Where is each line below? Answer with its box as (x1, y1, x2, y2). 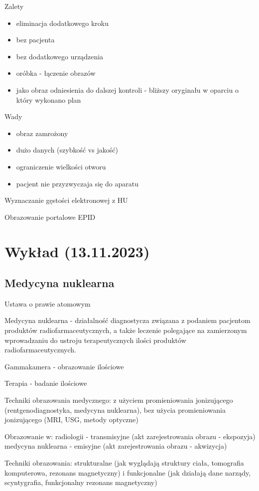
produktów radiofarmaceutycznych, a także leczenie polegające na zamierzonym (4, 325, 247, 335)
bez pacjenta (16, 34, 55, 45)
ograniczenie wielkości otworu (16, 161, 106, 171)
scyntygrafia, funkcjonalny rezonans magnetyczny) (4, 477, 157, 488)
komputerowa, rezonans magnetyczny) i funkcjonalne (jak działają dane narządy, (4, 467, 251, 478)
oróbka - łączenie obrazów (16, 68, 96, 78)
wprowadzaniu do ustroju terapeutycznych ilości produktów (4, 334, 186, 345)
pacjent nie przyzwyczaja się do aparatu (16, 178, 138, 188)
